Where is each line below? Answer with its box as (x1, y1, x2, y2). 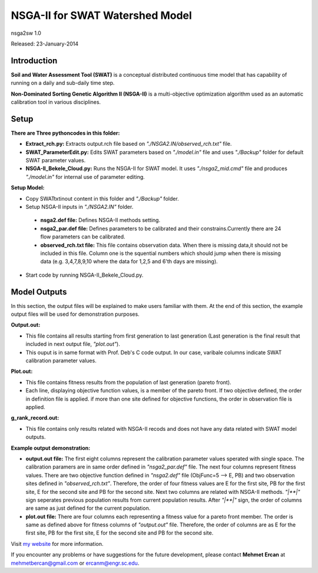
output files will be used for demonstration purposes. (11, 310, 140, 318)
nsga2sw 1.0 (11, 30, 41, 37)
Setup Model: (11, 184, 45, 191)
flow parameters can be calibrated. (40, 233, 126, 240)
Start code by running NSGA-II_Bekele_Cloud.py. (25, 271, 144, 279)
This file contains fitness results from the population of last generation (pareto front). (25, 378, 232, 386)
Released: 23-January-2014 (11, 40, 79, 47)
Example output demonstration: (11, 444, 91, 451)
